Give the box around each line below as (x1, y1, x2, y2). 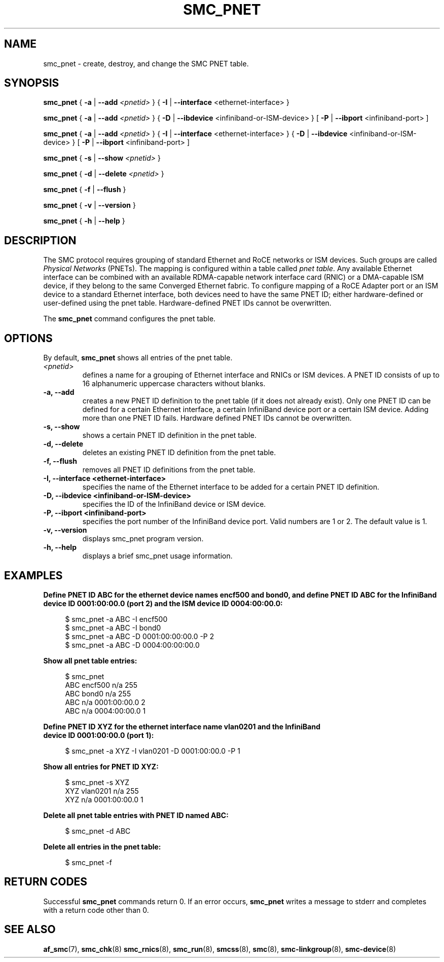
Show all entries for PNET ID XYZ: (43, 762, 159, 771)
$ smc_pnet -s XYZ (65, 778, 129, 787)
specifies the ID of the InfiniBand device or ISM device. (82, 500, 266, 509)
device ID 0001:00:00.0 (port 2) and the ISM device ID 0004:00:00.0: (43, 599, 283, 608)
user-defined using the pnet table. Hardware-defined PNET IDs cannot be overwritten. (43, 299, 331, 308)
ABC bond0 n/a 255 (65, 689, 131, 698)
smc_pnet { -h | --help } (43, 216, 125, 226)
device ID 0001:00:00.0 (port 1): (43, 730, 154, 739)
